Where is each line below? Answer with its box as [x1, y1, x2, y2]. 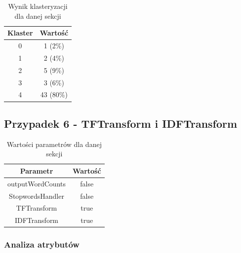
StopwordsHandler [9, 190, 64, 201]
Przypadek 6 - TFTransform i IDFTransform [4, 115, 238, 131]
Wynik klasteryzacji [8, 1, 68, 11]
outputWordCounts [7, 178, 66, 188]
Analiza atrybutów [4, 238, 80, 251]
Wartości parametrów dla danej [6, 139, 102, 149]
